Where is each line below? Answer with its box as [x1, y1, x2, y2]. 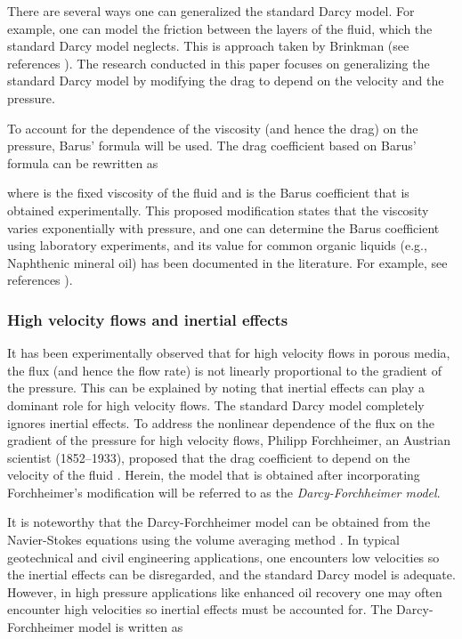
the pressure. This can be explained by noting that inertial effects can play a [7, 378, 426, 397]
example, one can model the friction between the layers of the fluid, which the [7, 19, 433, 37]
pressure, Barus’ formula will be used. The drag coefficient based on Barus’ [7, 136, 417, 155]
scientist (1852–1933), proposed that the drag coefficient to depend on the [7, 448, 410, 466]
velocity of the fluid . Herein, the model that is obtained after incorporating [7, 465, 420, 484]
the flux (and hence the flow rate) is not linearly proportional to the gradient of [7, 360, 442, 379]
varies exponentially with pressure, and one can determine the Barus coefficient [7, 218, 440, 237]
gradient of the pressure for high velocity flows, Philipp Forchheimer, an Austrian [7, 431, 451, 449]
